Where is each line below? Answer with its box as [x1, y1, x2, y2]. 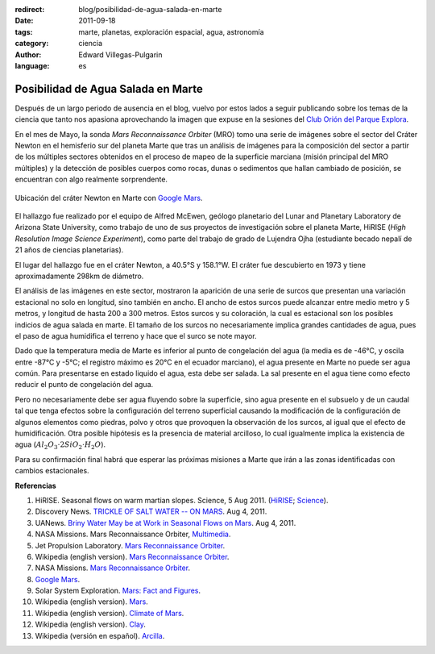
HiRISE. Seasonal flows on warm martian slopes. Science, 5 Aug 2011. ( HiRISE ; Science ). [35, 495, 329, 505]
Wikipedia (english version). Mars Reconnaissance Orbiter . [35, 552, 230, 561]
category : [14, 39, 49, 48]
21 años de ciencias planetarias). [14, 245, 124, 255]
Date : [14, 16, 34, 26]
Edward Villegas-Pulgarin [78, 49, 163, 60]
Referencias [14, 481, 56, 490]
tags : [14, 27, 33, 36]
